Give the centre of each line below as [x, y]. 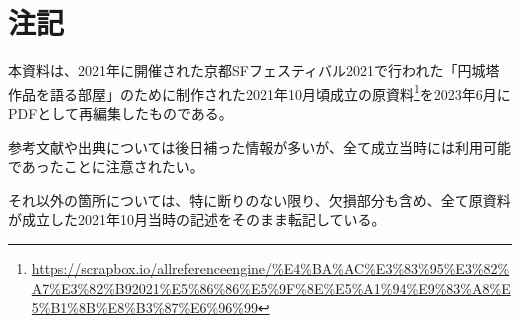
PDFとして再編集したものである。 [120, 112]
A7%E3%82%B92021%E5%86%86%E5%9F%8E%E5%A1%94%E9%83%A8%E [271, 287]
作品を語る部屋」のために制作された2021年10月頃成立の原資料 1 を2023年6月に [259, 92]
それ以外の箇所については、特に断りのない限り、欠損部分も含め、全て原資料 [259, 199]
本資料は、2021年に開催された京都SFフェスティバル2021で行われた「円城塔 [254, 70]
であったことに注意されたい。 [106, 166]
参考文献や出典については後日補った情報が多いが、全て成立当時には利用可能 [260, 146]
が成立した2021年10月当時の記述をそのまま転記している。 [197, 219]
